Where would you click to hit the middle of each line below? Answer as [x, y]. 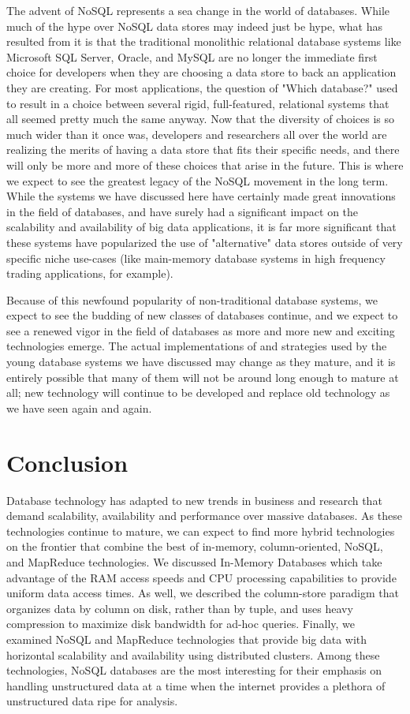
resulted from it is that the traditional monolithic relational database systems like [204, 41]
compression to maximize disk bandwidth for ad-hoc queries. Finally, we [181, 624]
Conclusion [67, 462]
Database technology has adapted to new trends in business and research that [194, 500]
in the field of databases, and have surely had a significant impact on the [183, 211]
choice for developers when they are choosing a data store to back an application [201, 72]
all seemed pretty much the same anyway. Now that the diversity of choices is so [201, 119]
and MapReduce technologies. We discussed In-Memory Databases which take [194, 561]
